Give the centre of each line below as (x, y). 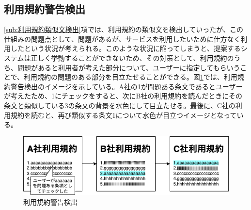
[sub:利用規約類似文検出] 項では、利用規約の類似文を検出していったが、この (124, 29)
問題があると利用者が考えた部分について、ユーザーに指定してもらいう (129, 67)
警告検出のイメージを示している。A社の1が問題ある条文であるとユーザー (126, 86)
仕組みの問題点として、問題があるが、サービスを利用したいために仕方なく (122, 39)
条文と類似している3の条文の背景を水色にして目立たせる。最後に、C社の (120, 105)
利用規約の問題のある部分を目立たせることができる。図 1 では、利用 (131, 77)
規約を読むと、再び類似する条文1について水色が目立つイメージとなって (124, 115)
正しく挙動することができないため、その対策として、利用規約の (132, 57)
